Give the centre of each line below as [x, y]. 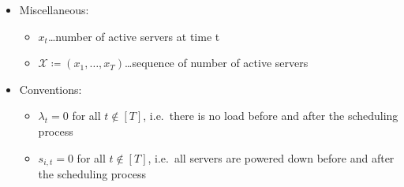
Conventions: [50, 89]
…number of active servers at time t [134, 36]
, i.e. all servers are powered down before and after [271, 157]
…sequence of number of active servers [217, 63]
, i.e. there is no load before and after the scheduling [271, 116]
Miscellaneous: [54, 9]
